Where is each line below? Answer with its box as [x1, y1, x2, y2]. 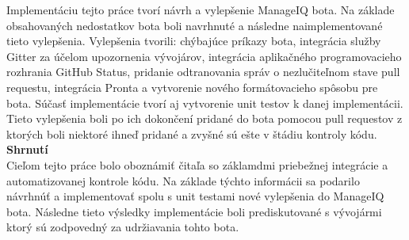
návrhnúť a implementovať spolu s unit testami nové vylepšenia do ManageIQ [6, 188, 384, 204]
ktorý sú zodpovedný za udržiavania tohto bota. [6, 219, 239, 235]
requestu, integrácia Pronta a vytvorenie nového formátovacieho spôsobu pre [6, 78, 378, 95]
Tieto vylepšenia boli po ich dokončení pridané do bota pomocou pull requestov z [6, 110, 403, 127]
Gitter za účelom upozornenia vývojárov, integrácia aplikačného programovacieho [6, 48, 402, 64]
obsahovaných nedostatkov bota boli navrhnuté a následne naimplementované [6, 17, 383, 33]
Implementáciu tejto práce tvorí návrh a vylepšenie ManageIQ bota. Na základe [6, 2, 395, 17]
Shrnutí [6, 141, 48, 158]
